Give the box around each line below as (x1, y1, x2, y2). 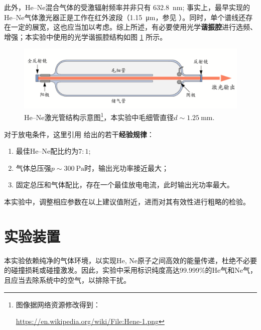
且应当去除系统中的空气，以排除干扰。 (4, 274, 130, 285)
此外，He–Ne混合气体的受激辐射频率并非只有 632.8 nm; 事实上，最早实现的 (4, 2, 250, 12)
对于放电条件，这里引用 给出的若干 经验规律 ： (4, 129, 154, 139)
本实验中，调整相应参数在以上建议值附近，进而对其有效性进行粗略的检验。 (4, 196, 250, 207)
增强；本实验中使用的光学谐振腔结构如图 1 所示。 (4, 31, 167, 42)
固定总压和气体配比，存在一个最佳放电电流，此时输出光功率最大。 (16, 179, 234, 190)
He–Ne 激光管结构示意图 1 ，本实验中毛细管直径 (24, 111, 174, 123)
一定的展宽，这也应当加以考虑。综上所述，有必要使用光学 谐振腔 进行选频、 (11, 22, 257, 32)
